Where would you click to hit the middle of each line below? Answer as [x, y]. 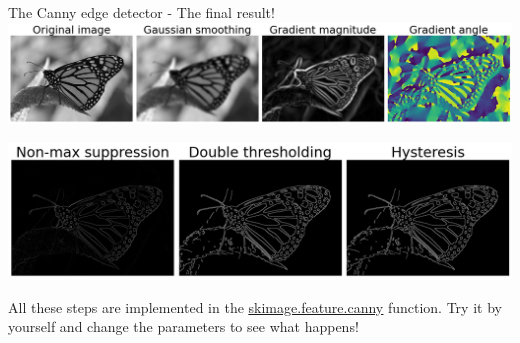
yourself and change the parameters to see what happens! [183, 326]
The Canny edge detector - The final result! [141, 12]
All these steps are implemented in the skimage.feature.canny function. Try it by [255, 306]
